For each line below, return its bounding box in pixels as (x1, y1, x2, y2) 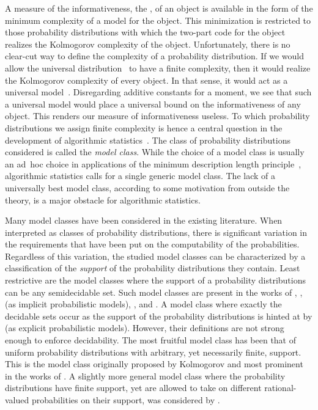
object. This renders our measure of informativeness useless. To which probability (5, 109, 310, 122)
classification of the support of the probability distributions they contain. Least (5, 262, 300, 274)
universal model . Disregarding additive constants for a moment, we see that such (5, 86, 312, 98)
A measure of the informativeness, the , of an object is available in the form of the (5, 2, 313, 14)
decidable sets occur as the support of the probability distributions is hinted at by (5, 309, 312, 322)
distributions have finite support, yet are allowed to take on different (5, 381, 262, 394)
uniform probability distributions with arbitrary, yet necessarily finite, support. (5, 345, 301, 358)
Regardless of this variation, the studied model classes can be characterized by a (5, 249, 306, 262)
